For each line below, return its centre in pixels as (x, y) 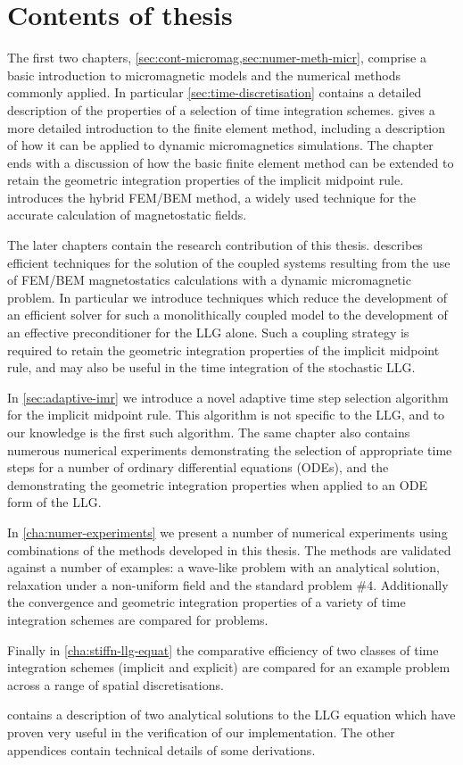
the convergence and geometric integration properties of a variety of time (207, 602)
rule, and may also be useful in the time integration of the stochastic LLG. (211, 367)
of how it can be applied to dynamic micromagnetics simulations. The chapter (220, 145)
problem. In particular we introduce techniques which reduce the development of (227, 297)
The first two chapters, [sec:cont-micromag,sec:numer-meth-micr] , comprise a (217, 58)
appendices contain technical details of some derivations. (161, 749)
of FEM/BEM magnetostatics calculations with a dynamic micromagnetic (209, 280)
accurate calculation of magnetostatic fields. (127, 215)
